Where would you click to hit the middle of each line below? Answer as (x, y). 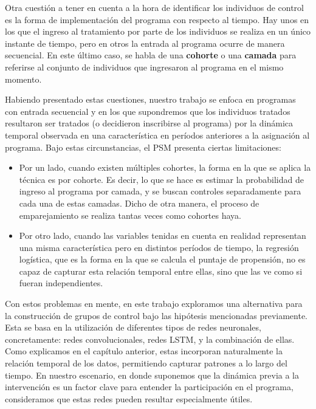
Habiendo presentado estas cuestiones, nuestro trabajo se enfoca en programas (150, 99)
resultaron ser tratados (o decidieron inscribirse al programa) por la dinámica (149, 123)
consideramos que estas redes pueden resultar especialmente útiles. (129, 398)
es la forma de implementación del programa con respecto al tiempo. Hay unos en (157, 19)
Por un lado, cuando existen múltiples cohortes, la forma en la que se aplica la (165, 167)
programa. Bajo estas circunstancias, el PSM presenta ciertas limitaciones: (143, 147)
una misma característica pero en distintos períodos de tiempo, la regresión (159, 247)
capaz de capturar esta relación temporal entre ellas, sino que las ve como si (161, 271)
